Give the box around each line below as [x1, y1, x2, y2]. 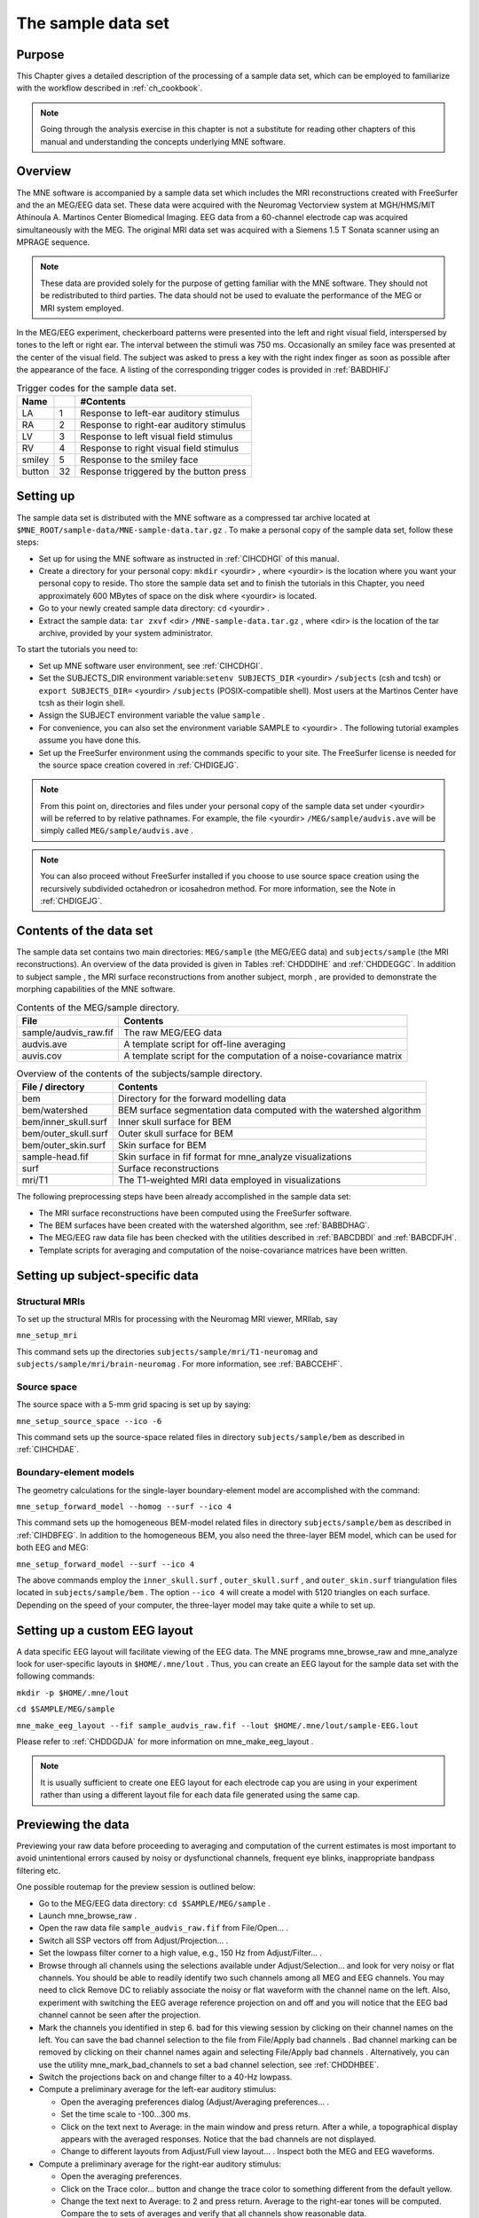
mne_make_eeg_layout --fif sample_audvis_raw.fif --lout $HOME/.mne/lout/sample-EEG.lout [16, 1720, 419, 1730]
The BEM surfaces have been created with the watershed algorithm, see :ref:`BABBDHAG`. [38, 1220, 370, 1231]
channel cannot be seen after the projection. [38, 2010, 201, 2020]
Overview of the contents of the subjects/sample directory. [16, 1067, 263, 1080]
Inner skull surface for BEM [118, 1116, 232, 1129]
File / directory [21, 1081, 85, 1093]
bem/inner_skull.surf [21, 1116, 108, 1129]
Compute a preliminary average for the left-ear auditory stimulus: [38, 2084, 277, 2095]
